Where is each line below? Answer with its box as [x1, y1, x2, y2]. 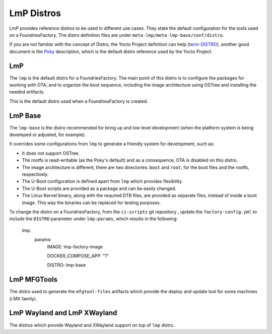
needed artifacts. [9, 89, 45, 95]
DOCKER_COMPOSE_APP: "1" [47, 252, 109, 259]
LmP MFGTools [9, 275, 58, 284]
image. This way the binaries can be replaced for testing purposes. [22, 199, 161, 206]
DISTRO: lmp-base [47, 262, 86, 268]
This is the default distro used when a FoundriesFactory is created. [9, 98, 148, 104]
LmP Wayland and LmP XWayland [9, 309, 117, 317]
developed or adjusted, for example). [9, 131, 86, 138]
